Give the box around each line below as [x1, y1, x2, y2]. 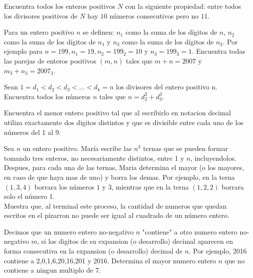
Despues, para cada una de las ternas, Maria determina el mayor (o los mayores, [4, 162, 244, 172]
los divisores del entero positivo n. [116, 82, 217, 92]
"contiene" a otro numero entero [142, 226, 237, 236]
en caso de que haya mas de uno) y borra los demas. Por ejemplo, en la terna [4, 171, 235, 182]
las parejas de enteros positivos [4, 55, 97, 65]
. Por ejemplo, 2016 [189, 246, 247, 256]
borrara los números [34, 181, 95, 192]
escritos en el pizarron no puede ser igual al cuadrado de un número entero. [4, 210, 230, 220]
